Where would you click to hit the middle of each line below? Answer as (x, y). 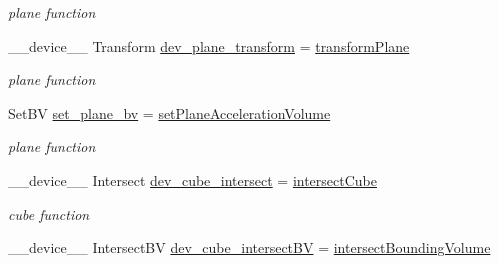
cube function (49, 213)
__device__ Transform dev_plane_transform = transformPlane (209, 45)
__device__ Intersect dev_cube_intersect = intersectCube (192, 179)
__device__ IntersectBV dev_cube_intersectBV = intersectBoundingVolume (249, 247)
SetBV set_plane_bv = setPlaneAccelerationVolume (169, 112)
